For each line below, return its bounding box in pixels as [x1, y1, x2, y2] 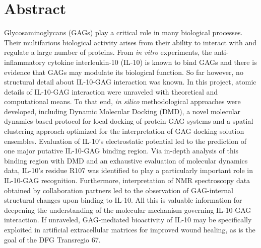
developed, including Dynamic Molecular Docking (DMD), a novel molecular [4, 106, 241, 116]
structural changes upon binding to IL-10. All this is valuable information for [4, 195, 242, 205]
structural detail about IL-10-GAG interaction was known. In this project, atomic [4, 76, 256, 87]
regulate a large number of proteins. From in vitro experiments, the [4, 47, 212, 57]
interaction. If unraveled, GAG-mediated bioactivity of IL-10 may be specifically [4, 214, 252, 225]
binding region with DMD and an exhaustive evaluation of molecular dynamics [4, 155, 248, 166]
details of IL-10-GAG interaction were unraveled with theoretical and [4, 86, 218, 97]
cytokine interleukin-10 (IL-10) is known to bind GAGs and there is [47, 56, 257, 67]
